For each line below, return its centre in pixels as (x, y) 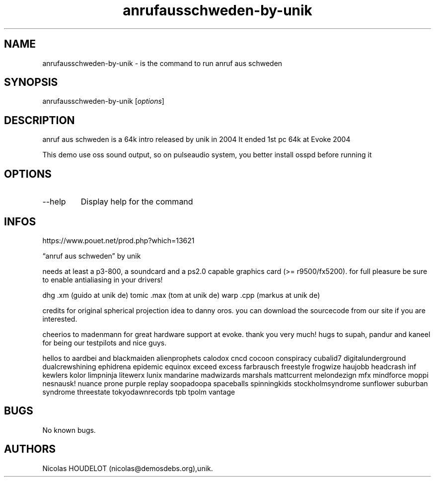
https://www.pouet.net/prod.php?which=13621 (118, 240)
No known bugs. (69, 430)
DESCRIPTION (39, 120)
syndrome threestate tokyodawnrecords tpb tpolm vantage (139, 392)
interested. (60, 319)
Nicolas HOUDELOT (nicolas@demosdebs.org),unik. (128, 468)
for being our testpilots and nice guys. (105, 343)
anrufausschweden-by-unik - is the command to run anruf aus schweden (162, 63)
